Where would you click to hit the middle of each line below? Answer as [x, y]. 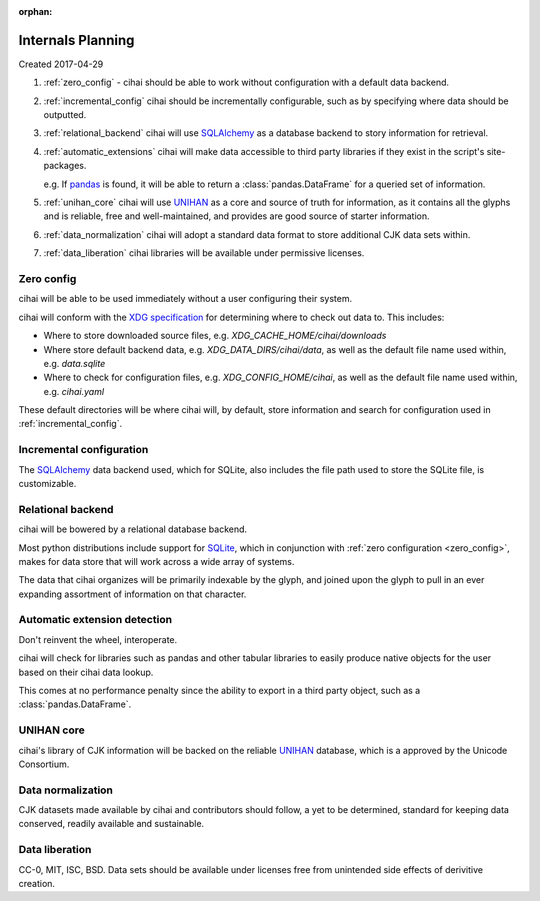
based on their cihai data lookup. [86, 672]
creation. [36, 883]
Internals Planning [76, 40]
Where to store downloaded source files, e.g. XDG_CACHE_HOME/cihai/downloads [215, 336]
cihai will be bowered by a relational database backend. [133, 529]
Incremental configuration [83, 450]
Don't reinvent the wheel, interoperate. [98, 639]
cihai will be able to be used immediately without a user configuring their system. [185, 299]
